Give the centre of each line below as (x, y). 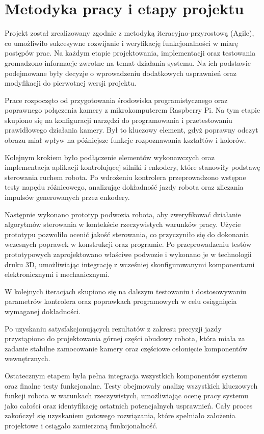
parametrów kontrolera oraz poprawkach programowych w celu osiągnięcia (121, 301)
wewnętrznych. (28, 358)
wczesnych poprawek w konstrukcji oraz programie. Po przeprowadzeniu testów (128, 244)
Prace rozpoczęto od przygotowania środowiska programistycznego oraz (116, 100)
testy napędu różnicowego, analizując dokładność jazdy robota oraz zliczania (124, 187)
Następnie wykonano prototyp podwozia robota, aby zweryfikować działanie (123, 214)
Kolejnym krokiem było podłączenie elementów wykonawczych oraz (110, 157)
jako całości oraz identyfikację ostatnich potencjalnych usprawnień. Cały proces (129, 405)
